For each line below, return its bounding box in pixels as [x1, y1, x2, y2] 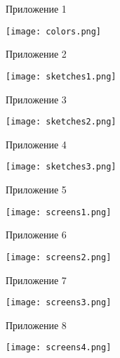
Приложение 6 [6, 227, 67, 242]
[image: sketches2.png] [6, 117, 116, 127]
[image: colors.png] [6, 26, 102, 37]
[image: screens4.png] [6, 343, 112, 353]
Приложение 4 [6, 136, 67, 151]
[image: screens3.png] [6, 298, 112, 308]
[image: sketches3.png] [6, 162, 116, 172]
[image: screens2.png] [6, 252, 112, 262]
